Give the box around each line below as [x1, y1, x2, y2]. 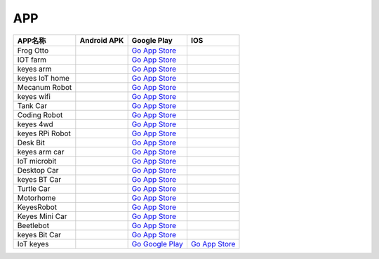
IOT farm [17, 55, 47, 65]
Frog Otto [17, 46, 49, 55]
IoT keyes [17, 239, 49, 248]
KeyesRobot [17, 202, 58, 212]
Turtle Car [17, 183, 51, 193]
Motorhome [17, 193, 56, 203]
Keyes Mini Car [17, 211, 67, 221]
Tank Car [17, 100, 48, 110]
